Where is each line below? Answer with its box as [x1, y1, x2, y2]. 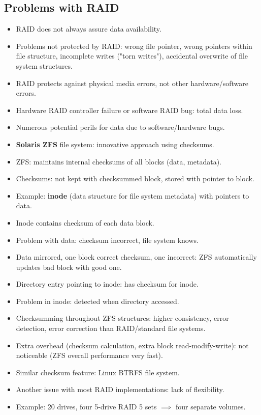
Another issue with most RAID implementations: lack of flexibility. [16, 384, 224, 395]
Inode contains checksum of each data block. [16, 217, 154, 228]
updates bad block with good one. [16, 261, 122, 272]
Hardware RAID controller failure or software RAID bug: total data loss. [16, 104, 243, 115]
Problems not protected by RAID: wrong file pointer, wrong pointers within [16, 40, 252, 51]
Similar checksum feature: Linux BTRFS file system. [16, 367, 180, 377]
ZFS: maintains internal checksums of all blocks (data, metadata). [16, 156, 222, 167]
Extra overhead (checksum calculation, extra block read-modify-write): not [16, 340, 249, 350]
